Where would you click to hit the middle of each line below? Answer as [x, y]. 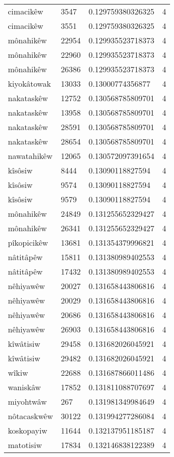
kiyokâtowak [29, 83]
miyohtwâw [28, 401]
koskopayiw [28, 430]
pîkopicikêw [28, 242]
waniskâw [25, 387]
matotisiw [25, 445]
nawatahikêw [30, 156]
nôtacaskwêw [30, 416]
